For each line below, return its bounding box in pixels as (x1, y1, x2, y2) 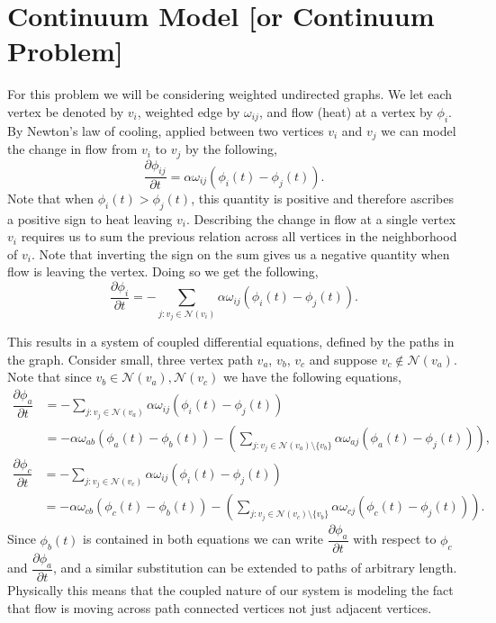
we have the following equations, (222, 367, 401, 386)
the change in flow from (7, 140, 138, 158)
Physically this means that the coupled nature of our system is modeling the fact (7, 581, 454, 600)
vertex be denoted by (7, 102, 124, 121)
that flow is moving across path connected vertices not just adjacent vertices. (7, 598, 432, 617)
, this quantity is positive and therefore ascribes (191, 188, 454, 207)
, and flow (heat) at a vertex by (258, 102, 433, 121)
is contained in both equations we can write (83, 529, 324, 548)
